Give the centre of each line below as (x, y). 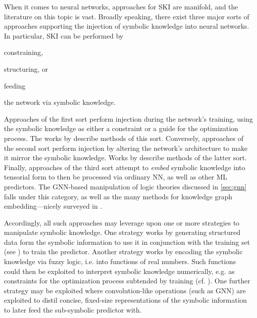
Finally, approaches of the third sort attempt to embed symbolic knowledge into (125, 167)
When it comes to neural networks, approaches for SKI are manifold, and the (121, 6)
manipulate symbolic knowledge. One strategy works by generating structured (122, 232)
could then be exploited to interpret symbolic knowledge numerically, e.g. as (119, 271)
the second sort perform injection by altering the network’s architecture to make (126, 148)
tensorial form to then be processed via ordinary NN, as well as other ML (116, 177)
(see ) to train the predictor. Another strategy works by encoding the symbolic (123, 251)
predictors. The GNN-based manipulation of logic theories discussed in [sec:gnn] (125, 186)
